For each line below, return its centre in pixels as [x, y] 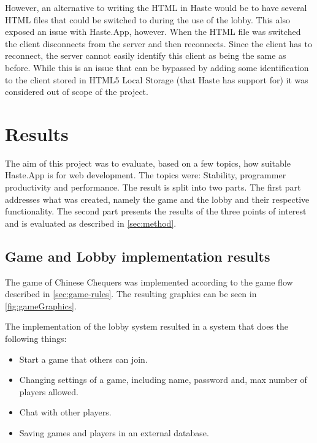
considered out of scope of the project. [77, 92]
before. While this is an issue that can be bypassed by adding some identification [157, 67]
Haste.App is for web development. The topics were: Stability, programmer [146, 175]
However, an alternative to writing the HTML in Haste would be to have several [156, 7]
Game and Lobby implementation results [138, 256]
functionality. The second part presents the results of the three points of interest [156, 211]
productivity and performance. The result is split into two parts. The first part [153, 187]
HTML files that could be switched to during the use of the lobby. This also [147, 19]
